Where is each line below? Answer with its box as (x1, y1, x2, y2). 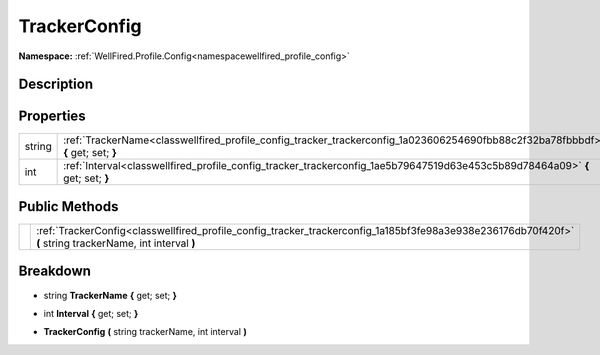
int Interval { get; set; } (43, 307, 139, 319)
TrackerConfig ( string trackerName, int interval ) (43, 326, 247, 338)
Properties (18, 108, 86, 125)
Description (18, 76, 94, 93)
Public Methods (18, 198, 119, 215)
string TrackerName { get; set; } (43, 289, 177, 301)
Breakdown (18, 263, 92, 280)
